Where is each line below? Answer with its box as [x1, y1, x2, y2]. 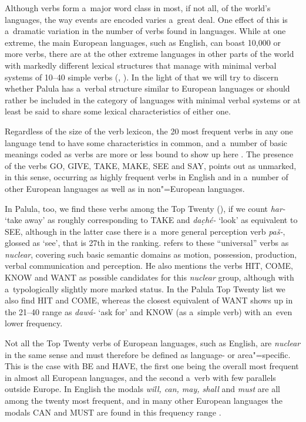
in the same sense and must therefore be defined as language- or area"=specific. [5, 348, 291, 360]
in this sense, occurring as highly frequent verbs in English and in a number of [5, 171, 288, 183]
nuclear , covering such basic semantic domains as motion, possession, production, [5, 248, 297, 260]
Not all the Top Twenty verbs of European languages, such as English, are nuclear [5, 337, 301, 349]
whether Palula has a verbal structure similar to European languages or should [5, 82, 290, 94]
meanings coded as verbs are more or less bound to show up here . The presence [5, 148, 294, 160]
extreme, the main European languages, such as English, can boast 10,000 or [5, 36, 281, 48]
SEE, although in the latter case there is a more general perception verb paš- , [5, 225, 285, 237]
